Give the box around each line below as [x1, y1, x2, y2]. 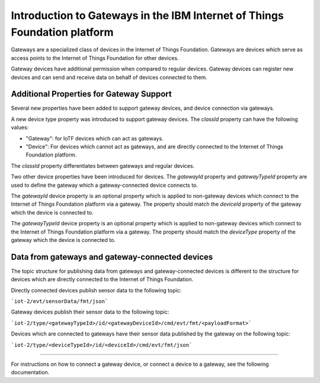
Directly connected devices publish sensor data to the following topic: [11, 286, 182, 293]
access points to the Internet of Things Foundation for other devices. [11, 54, 179, 62]
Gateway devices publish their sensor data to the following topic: [11, 308, 169, 315]
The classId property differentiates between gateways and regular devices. [11, 162, 195, 169]
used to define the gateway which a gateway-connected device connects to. [11, 181, 199, 189]
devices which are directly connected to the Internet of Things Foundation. [11, 276, 194, 283]
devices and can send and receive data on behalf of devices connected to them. [11, 74, 207, 81]
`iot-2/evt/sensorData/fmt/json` [11, 298, 108, 305]
